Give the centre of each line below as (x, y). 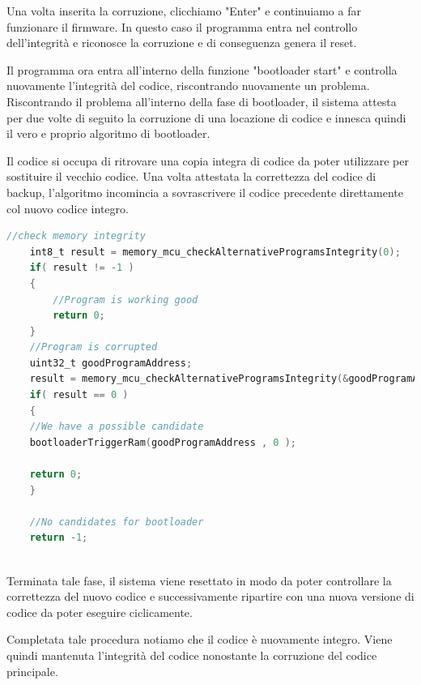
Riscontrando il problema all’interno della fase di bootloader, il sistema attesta (202, 101)
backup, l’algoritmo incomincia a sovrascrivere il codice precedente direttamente (205, 192)
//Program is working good (125, 300)
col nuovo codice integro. (68, 208)
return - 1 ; (59, 538)
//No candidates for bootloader (117, 522)
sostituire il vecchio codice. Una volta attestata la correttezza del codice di (191, 176)
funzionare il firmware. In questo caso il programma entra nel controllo (182, 26)
